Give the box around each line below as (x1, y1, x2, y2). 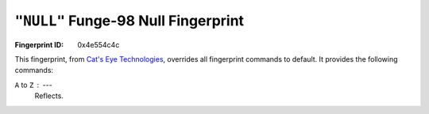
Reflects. (34, 91, 64, 101)
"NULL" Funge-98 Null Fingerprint (14, 12, 245, 29)
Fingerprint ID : (14, 40, 64, 49)
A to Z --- (14, 80, 52, 89)
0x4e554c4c (77, 40, 120, 49)
